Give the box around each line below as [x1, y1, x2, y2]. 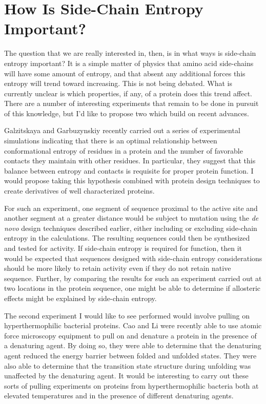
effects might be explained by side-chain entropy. [4, 292, 157, 303]
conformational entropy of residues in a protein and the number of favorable [4, 145, 243, 156]
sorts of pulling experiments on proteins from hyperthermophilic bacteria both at [4, 380, 259, 391]
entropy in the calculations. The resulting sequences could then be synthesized [4, 232, 250, 243]
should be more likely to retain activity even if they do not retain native [4, 263, 231, 273]
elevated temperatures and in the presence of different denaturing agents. [4, 390, 234, 401]
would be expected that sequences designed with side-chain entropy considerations [4, 252, 262, 263]
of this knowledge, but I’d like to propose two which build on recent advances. [4, 108, 249, 118]
